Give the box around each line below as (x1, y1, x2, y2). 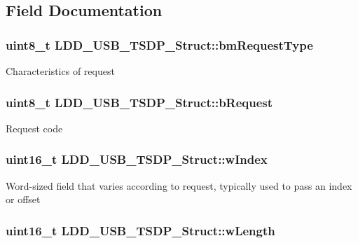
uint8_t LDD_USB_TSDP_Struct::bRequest (6, 93, 273, 111)
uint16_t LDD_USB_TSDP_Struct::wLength (6, 221, 275, 239)
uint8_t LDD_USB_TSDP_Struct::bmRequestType (6, 36, 313, 53)
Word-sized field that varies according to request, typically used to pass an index (6, 178, 352, 193)
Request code (6, 120, 63, 135)
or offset (6, 192, 41, 207)
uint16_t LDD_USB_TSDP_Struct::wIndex (6, 151, 268, 168)
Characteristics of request (6, 64, 115, 78)
